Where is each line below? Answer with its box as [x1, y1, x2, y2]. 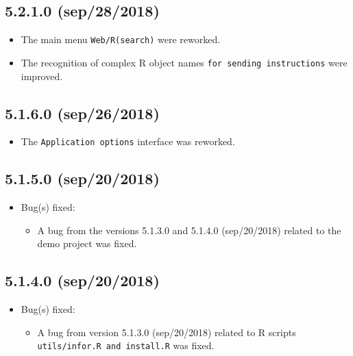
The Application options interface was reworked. [21, 134, 235, 149]
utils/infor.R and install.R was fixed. [37, 338, 215, 353]
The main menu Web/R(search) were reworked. [21, 32, 221, 47]
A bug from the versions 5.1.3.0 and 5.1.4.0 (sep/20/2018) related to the [37, 222, 341, 237]
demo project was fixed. [37, 236, 137, 251]
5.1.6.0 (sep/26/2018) [5, 102, 160, 123]
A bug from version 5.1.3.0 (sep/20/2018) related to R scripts [37, 325, 296, 339]
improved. [21, 68, 63, 83]
